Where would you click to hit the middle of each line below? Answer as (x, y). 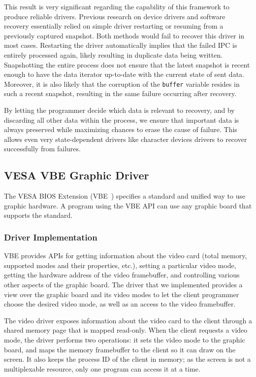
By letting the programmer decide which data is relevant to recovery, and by (119, 110)
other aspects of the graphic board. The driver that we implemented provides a (123, 284)
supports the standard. (38, 215)
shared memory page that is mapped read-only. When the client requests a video (126, 330)
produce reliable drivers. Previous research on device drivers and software (115, 16)
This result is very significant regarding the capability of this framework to (117, 6)
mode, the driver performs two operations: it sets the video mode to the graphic (125, 339)
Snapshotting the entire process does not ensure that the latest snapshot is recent (127, 64)
